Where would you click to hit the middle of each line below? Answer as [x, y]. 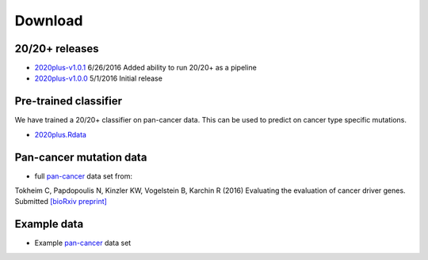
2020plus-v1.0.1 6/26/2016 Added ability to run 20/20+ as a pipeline [145, 68]
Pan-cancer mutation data [81, 157]
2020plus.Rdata [61, 134]
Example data [49, 224]
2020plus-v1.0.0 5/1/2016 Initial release [98, 78]
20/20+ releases [57, 49]
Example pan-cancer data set [83, 243]
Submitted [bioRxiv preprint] [61, 202]
